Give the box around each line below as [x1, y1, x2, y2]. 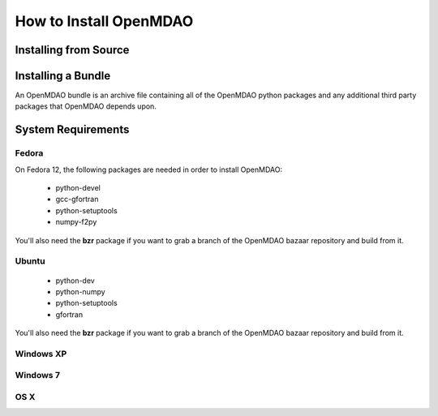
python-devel [55, 183, 101, 193]
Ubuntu [15, 255, 45, 267]
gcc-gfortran [55, 195, 99, 204]
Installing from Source [15, 43, 130, 57]
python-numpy [55, 286, 105, 296]
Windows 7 [15, 370, 61, 381]
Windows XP [15, 348, 67, 359]
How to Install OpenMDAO [15, 12, 194, 30]
